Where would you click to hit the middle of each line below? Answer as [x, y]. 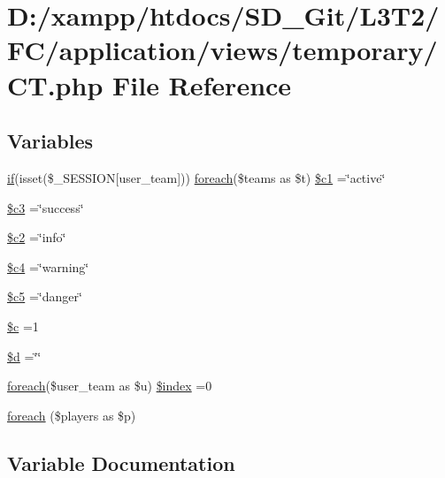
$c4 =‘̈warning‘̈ [48, 266]
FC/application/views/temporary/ [222, 50]
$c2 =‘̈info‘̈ [37, 237]
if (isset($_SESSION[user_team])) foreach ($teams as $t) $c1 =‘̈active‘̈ [196, 177]
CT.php [55, 84]
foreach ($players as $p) [72, 415]
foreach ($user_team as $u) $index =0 [110, 386]
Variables [50, 141]
